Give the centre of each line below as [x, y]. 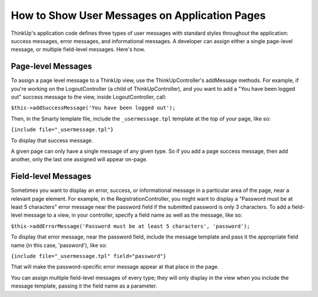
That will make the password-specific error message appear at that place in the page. [115, 267]
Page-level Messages [52, 66]
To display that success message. [52, 140]
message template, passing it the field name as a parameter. [84, 286]
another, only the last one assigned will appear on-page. [79, 159]
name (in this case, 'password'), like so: [59, 245]
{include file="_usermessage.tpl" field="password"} [89, 256]
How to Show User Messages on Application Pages [138, 15]
